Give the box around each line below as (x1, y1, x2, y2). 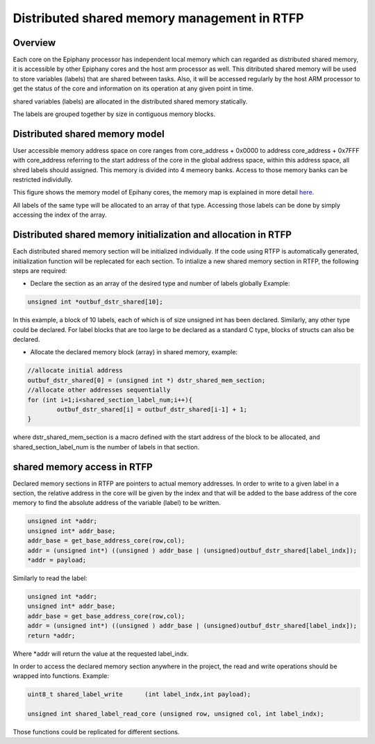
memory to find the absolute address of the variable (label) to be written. (12, 499, 222, 507)
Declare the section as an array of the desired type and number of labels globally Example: (30, 279, 290, 288)
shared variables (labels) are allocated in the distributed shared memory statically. (12, 97, 248, 106)
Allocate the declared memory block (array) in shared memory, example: (30, 348, 238, 356)
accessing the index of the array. (12, 210, 107, 219)
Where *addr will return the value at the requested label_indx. (12, 650, 189, 658)
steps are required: (12, 266, 67, 274)
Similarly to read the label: (12, 574, 87, 583)
